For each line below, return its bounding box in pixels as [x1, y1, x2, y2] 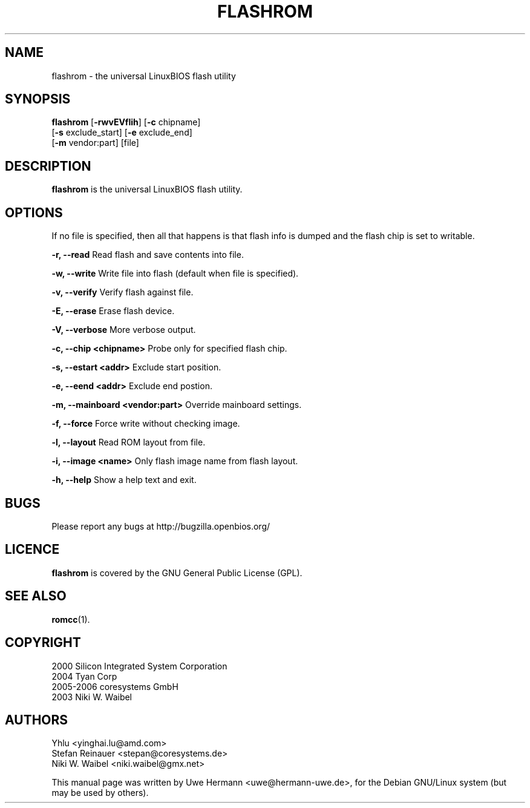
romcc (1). [51, 614, 90, 625]
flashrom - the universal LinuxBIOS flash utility [51, 70, 236, 81]
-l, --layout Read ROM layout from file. [51, 437, 206, 448]
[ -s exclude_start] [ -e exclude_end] [51, 127, 192, 138]
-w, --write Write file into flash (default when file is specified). [51, 268, 299, 279]
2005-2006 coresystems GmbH [51, 681, 178, 692]
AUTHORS [5, 712, 68, 728]
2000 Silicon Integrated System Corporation [51, 660, 227, 671]
